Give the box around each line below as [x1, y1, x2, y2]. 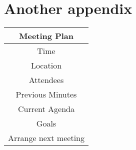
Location [30, 59, 62, 71]
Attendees [28, 74, 64, 86]
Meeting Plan [18, 30, 73, 42]
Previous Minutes [15, 88, 77, 100]
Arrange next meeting [8, 132, 84, 144]
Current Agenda [17, 103, 74, 115]
